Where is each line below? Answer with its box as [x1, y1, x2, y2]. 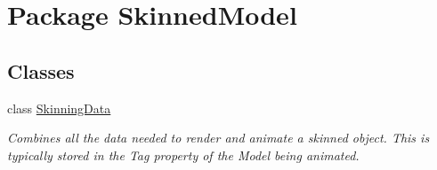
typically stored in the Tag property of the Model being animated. [7, 145, 360, 164]
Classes [7, 57, 75, 84]
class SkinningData [7, 98, 111, 117]
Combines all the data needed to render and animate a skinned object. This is [7, 128, 430, 147]
